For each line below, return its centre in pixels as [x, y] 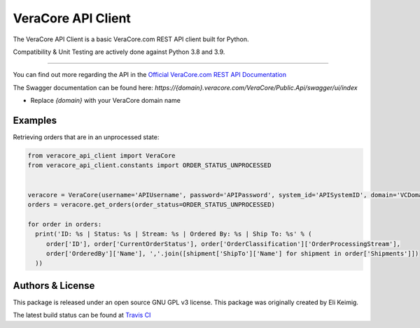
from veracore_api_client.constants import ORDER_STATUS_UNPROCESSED [149, 165]
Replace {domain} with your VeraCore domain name [106, 101]
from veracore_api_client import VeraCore [101, 156]
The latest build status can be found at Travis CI [82, 315]
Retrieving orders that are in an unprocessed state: [86, 137]
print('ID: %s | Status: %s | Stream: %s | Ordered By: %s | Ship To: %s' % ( [174, 234]
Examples [35, 120]
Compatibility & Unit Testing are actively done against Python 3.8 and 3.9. [119, 52]
